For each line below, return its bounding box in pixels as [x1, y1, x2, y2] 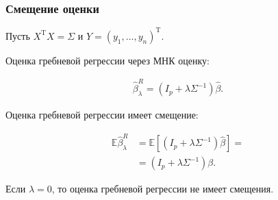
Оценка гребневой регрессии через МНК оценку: [5, 53, 210, 67]
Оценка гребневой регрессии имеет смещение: [5, 108, 199, 122]
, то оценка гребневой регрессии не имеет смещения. [51, 182, 274, 196]
